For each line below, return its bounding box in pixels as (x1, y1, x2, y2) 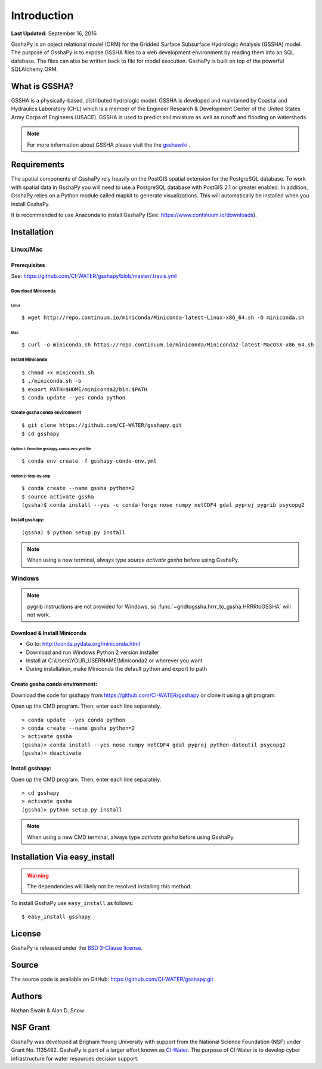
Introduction (11, 9, 74, 22)
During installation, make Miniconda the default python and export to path (26, 665, 208, 673)
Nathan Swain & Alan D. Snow (11, 1006, 85, 1014)
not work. (27, 611, 51, 618)
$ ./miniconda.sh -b (21, 377, 82, 385)
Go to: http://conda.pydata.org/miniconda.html (26, 640, 140, 647)
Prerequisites (11, 261, 45, 268)
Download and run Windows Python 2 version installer (26, 649, 159, 656)
